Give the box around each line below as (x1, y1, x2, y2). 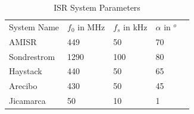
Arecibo (9, 80, 37, 92)
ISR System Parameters (54, 1, 140, 13)
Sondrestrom (9, 50, 55, 62)
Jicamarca (9, 94, 46, 107)
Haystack (9, 65, 42, 77)
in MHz (77, 20, 105, 33)
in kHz (123, 20, 148, 33)
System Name (9, 20, 60, 33)
